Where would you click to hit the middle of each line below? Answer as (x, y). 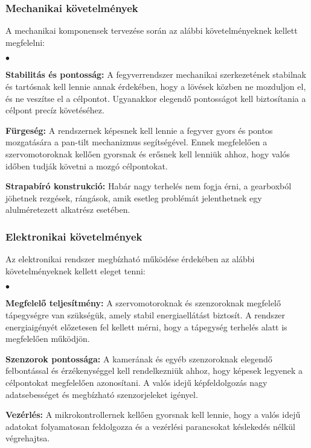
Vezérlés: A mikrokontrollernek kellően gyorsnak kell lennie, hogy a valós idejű (153, 415)
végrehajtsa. (28, 438)
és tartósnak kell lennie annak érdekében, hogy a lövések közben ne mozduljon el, (156, 86)
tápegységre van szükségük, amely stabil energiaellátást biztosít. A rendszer (146, 314)
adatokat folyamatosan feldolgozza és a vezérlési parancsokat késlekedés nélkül (150, 426)
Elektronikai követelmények (74, 236)
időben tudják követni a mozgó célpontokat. (87, 166)
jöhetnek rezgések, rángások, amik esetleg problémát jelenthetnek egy (134, 197)
